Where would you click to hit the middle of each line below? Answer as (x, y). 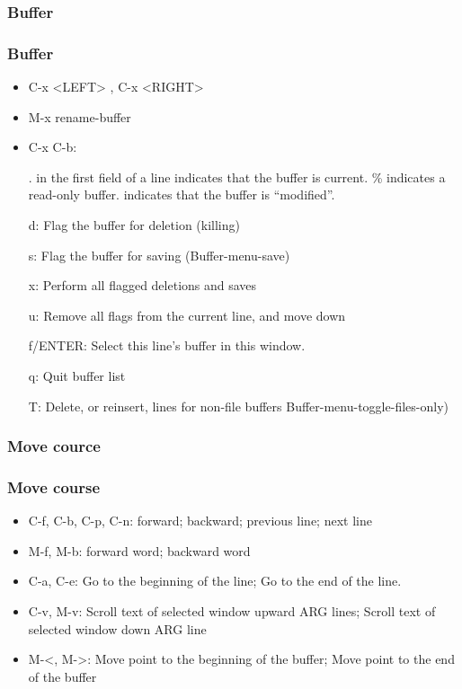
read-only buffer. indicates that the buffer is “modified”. (182, 194)
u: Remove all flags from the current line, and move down (187, 315)
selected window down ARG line (117, 628)
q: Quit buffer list (77, 375)
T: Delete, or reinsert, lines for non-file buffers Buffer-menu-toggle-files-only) (238, 406)
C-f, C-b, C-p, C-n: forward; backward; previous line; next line (200, 521)
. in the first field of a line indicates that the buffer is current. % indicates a (237, 177)
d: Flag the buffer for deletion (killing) (134, 225)
